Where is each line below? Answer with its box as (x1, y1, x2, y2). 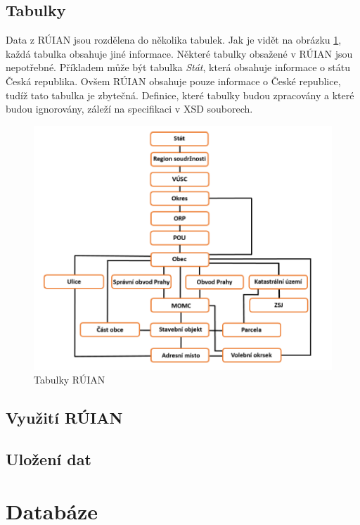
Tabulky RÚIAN (34, 372, 105, 387)
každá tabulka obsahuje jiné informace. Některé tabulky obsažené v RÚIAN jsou (6, 46, 353, 61)
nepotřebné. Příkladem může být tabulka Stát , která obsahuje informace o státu (6, 60, 350, 75)
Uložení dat (6, 448, 91, 470)
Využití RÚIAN (6, 407, 123, 429)
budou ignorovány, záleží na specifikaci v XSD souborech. (6, 101, 253, 116)
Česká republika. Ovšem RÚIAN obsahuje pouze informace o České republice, (6, 73, 341, 88)
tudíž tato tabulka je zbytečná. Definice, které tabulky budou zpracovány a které (6, 87, 354, 102)
